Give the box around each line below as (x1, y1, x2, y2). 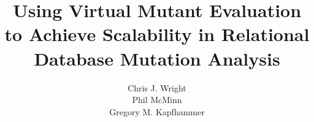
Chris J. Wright (128, 81, 186, 94)
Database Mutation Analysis (34, 45, 280, 71)
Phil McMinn (132, 93, 182, 106)
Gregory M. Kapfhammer (109, 105, 205, 118)
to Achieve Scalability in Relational (4, 21, 310, 47)
